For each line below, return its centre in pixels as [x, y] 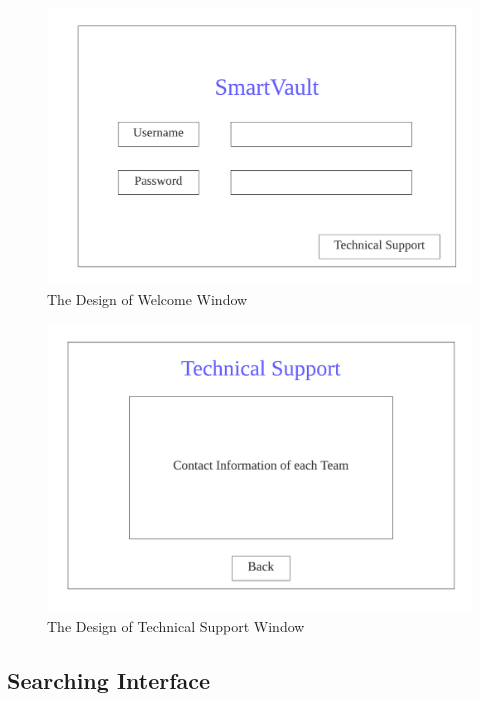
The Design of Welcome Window [147, 298]
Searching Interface [109, 679]
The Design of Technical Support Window [176, 625]
